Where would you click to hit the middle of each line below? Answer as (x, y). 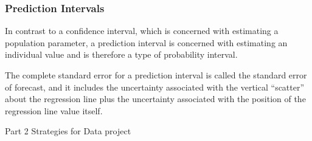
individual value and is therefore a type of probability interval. (121, 54)
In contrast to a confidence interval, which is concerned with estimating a (142, 31)
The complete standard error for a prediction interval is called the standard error (156, 75)
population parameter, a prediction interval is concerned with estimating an (146, 42)
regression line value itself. (54, 110)
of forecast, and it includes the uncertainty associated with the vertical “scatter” (155, 87)
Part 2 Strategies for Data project (68, 131)
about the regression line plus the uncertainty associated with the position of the (155, 99)
